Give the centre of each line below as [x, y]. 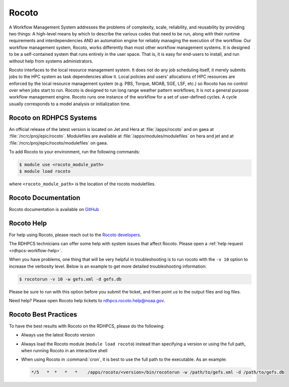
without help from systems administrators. [51, 61]
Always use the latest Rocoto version [58, 335]
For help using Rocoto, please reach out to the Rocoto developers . [75, 235]
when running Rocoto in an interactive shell [64, 351]
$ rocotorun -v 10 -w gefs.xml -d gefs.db [70, 279]
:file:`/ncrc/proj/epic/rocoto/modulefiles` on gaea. [58, 143]
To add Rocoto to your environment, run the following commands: [74, 152]
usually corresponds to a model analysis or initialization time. [70, 104]
